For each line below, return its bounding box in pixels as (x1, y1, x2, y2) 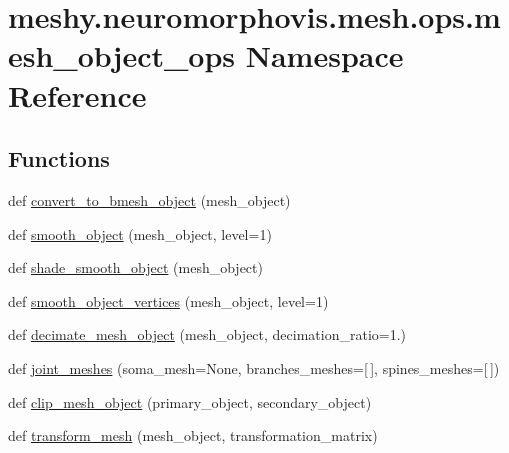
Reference (8, 74, 147, 115)
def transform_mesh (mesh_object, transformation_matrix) (8, 425, 378, 446)
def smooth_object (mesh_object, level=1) (8, 223, 272, 244)
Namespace (245, 35, 404, 76)
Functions (8, 143, 110, 174)
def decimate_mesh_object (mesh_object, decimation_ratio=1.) (8, 324, 407, 345)
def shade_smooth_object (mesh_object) (8, 257, 263, 278)
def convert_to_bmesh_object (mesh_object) (8, 189, 291, 210)
